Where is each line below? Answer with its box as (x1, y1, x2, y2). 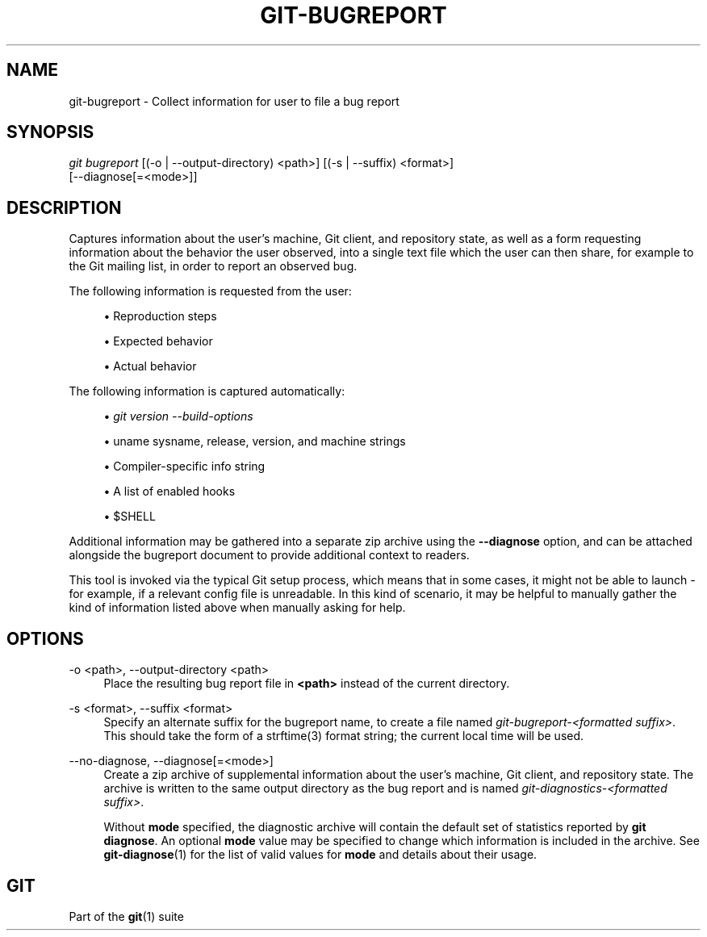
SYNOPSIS (6, 122, 94, 143)
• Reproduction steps (103, 309, 217, 324)
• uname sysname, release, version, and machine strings (103, 434, 406, 449)
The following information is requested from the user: (69, 284, 352, 299)
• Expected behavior (103, 334, 213, 349)
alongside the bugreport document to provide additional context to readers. (69, 548, 470, 563)
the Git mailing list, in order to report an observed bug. (69, 259, 358, 274)
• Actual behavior (103, 359, 197, 374)
